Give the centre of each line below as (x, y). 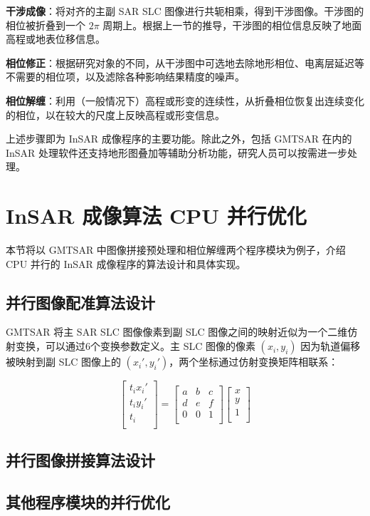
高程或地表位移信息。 (55, 39)
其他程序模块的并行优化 (88, 502)
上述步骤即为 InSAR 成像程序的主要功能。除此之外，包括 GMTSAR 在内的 (179, 139)
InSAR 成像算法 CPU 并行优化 (156, 216)
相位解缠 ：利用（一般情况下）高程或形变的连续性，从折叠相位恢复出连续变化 (185, 100)
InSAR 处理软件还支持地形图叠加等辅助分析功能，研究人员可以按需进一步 (177, 152)
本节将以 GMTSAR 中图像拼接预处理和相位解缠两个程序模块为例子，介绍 (176, 250)
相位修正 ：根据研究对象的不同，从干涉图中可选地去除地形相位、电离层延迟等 (185, 62)
